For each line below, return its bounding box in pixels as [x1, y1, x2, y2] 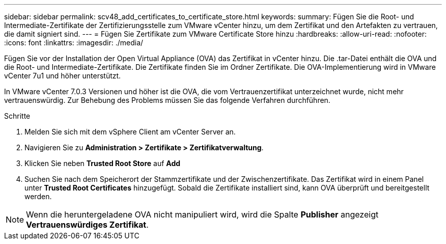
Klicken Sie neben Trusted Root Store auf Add [24, 159, 181, 168]
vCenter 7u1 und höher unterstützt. [4, 71, 121, 80]
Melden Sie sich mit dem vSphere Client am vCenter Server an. [24, 127, 236, 136]
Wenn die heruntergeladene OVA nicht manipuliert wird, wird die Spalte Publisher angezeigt [26, 209, 379, 220]
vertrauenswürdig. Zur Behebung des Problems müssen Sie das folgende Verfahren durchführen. [4, 96, 330, 104]
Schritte [4, 112, 31, 120]
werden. [24, 192, 52, 201]
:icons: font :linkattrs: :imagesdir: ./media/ [4, 38, 144, 47]
